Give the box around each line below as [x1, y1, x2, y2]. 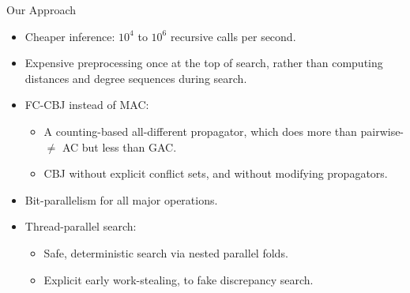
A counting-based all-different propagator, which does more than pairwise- [43, 122, 404, 139]
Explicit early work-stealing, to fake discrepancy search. [43, 271, 314, 287]
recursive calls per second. [170, 28, 296, 44]
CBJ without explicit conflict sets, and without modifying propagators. [43, 165, 388, 182]
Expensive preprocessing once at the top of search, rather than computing [24, 54, 383, 71]
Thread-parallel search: [24, 218, 137, 235]
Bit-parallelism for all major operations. [24, 191, 218, 208]
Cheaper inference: [24, 28, 115, 44]
